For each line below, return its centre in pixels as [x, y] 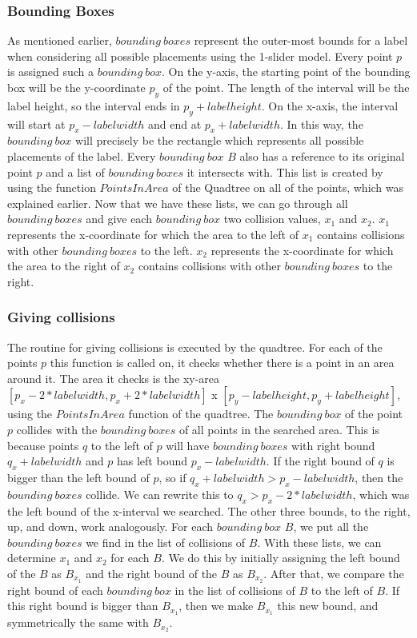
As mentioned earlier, [60, 40]
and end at [174, 124]
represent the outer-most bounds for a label [301, 40]
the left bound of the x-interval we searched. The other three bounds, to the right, [209, 510]
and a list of [75, 171]
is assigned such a [51, 72]
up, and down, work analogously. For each [110, 526]
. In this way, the [321, 124]
